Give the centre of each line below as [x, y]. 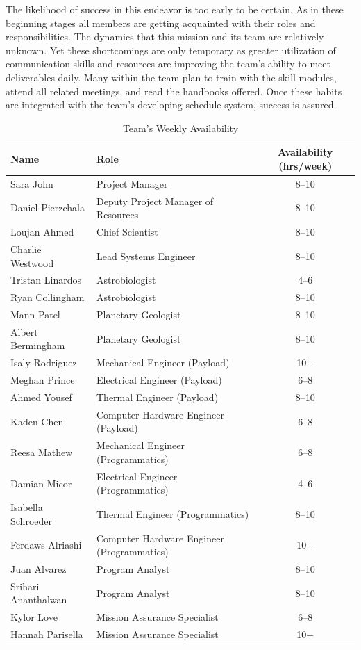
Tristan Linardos [46, 280]
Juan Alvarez [39, 569]
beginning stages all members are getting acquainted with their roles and [161, 23]
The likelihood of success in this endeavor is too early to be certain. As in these [175, 9]
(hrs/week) [305, 165]
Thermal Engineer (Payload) [157, 397]
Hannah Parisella [47, 634]
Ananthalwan [39, 600]
